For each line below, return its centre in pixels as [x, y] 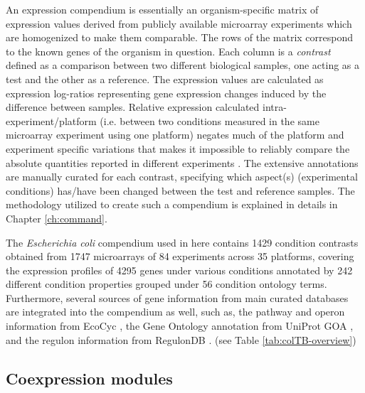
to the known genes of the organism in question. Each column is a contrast [168, 51]
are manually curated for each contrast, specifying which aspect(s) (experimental [182, 177]
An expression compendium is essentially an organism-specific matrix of [162, 9]
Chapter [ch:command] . [57, 218]
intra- [275, 107]
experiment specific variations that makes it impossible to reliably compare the [178, 148]
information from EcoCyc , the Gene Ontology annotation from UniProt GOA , [180, 326]
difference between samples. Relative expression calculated [133, 107]
